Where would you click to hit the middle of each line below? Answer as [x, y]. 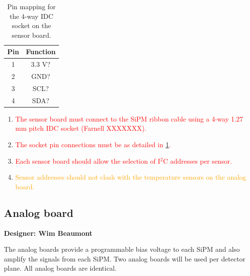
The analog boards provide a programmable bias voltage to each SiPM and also [122, 249]
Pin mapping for [31, 6]
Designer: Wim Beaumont [48, 233]
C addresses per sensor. [198, 161]
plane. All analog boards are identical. [60, 268]
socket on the [31, 25]
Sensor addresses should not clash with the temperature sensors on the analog [131, 177]
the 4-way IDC [31, 16]
